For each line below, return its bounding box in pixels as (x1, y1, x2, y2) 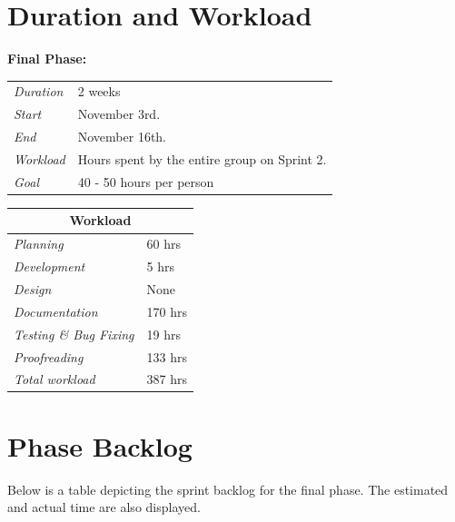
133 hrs (146, 347, 187, 366)
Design (14, 279, 52, 298)
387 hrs (146, 369, 187, 389)
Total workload (14, 369, 95, 389)
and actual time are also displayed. (7, 497, 201, 517)
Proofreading (14, 347, 84, 366)
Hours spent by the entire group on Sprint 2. (77, 150, 327, 168)
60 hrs (146, 234, 181, 253)
